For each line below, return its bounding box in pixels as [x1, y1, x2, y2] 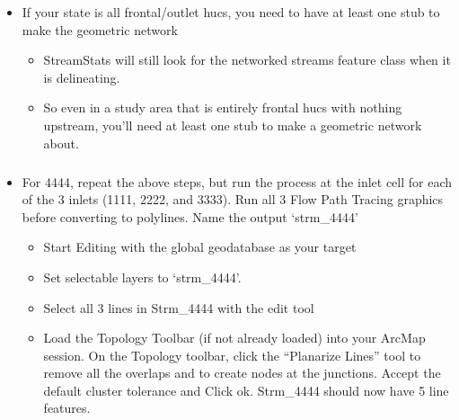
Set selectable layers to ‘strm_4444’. [43, 267, 242, 286]
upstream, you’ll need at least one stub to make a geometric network [43, 115, 422, 134]
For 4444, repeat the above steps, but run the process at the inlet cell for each [22, 172, 453, 191]
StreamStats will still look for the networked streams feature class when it [43, 50, 451, 69]
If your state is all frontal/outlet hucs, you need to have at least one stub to [22, 3, 440, 21]
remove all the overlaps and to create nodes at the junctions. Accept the [43, 363, 441, 382]
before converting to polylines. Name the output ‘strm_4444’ [22, 207, 358, 226]
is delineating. [43, 67, 120, 86]
